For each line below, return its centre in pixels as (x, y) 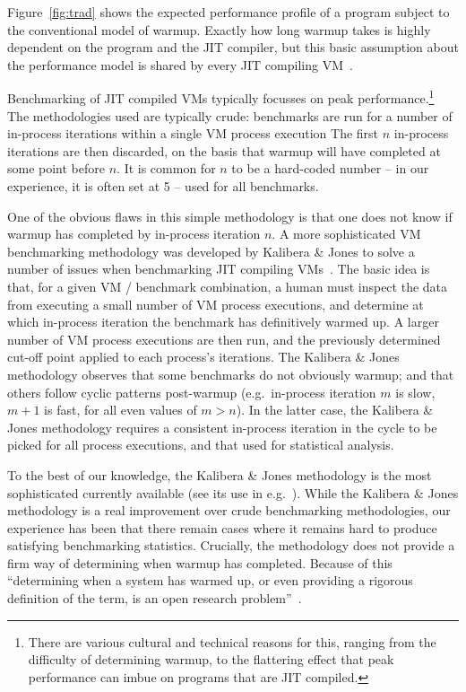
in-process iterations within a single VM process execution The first (193, 133)
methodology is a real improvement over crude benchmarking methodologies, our (229, 510)
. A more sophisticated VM (346, 234)
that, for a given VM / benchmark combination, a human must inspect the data (228, 286)
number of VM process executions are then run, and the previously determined (224, 339)
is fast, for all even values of (121, 410)
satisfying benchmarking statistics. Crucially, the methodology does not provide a (231, 545)
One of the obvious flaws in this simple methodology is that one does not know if (230, 216)
